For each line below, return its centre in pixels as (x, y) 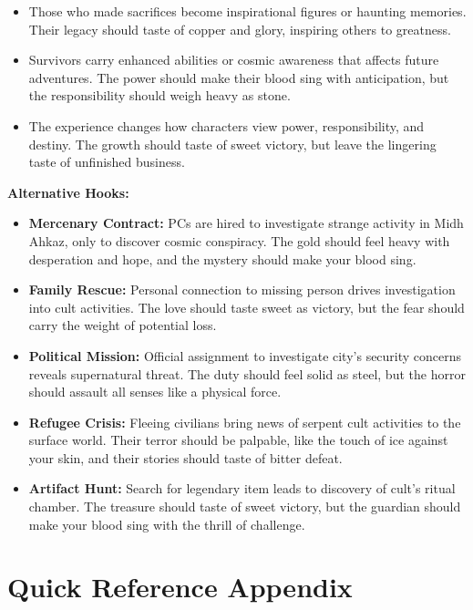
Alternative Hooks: (68, 192)
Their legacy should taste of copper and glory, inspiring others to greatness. (240, 29)
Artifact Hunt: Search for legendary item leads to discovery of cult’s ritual (242, 488)
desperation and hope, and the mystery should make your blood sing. (222, 258)
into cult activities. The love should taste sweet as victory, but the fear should (247, 307)
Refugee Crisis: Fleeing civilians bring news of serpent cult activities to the (245, 422)
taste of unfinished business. (107, 162)
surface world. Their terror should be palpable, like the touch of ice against (238, 440)
